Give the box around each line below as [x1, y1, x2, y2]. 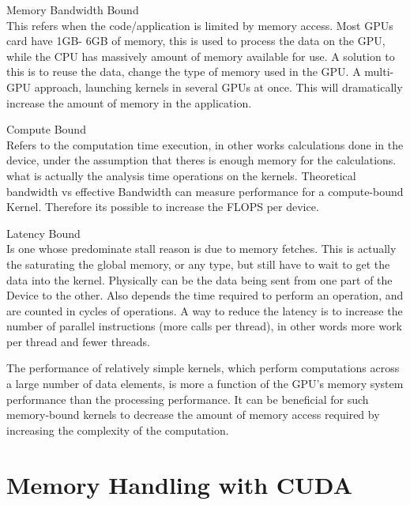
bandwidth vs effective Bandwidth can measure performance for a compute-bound [6, 183, 404, 199]
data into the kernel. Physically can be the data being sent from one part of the [6, 271, 393, 288]
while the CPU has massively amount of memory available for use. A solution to [6, 47, 395, 64]
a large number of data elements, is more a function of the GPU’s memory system [6, 375, 404, 392]
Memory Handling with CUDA [6, 468, 352, 500]
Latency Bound [6, 224, 81, 241]
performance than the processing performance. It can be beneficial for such [6, 390, 369, 407]
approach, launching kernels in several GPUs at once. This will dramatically [34, 78, 403, 95]
